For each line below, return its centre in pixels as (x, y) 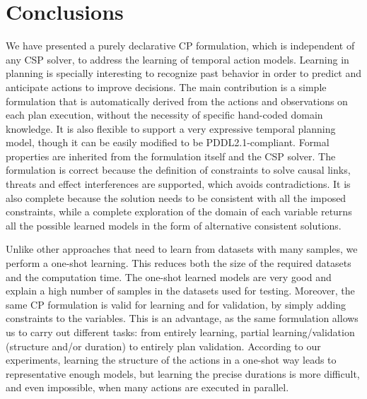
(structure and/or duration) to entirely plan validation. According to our (163, 346)
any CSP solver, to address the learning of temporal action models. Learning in (177, 59)
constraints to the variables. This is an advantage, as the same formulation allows (182, 318)
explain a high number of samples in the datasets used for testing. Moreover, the (180, 291)
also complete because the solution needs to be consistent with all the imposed (176, 197)
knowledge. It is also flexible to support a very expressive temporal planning (171, 128)
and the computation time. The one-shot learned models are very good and (169, 276)
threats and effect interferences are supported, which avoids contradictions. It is (178, 184)
